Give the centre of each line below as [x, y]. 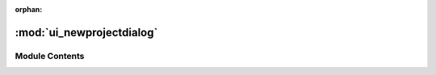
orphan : [29, 9]
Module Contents [50, 56]
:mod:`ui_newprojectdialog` [86, 32]
